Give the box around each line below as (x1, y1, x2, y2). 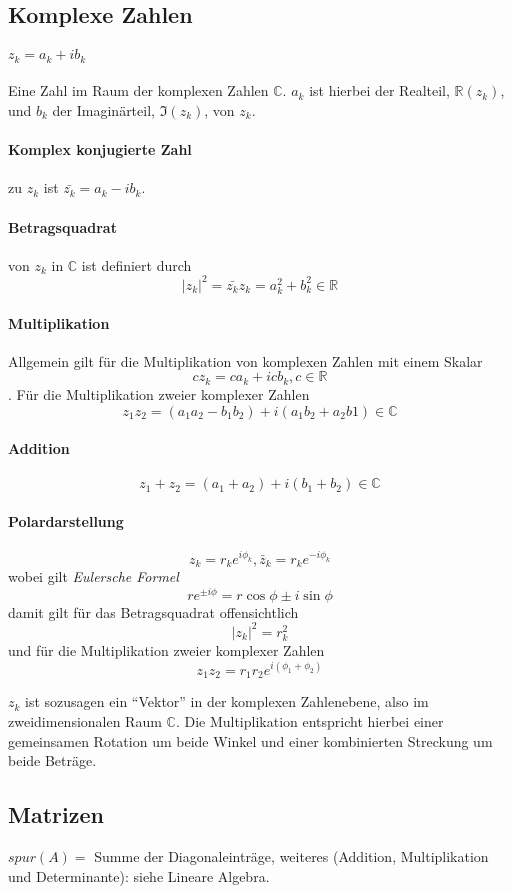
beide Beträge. (8, 750, 97, 771)
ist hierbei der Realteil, (309, 80, 450, 101)
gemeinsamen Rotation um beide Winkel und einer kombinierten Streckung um (8, 730, 493, 751)
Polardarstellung (8, 510, 124, 531)
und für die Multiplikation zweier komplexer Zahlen (8, 639, 325, 660)
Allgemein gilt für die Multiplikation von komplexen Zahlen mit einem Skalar (8, 350, 483, 371)
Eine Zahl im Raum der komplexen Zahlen (8, 80, 269, 101)
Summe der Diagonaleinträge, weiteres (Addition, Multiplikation (94, 846, 489, 867)
